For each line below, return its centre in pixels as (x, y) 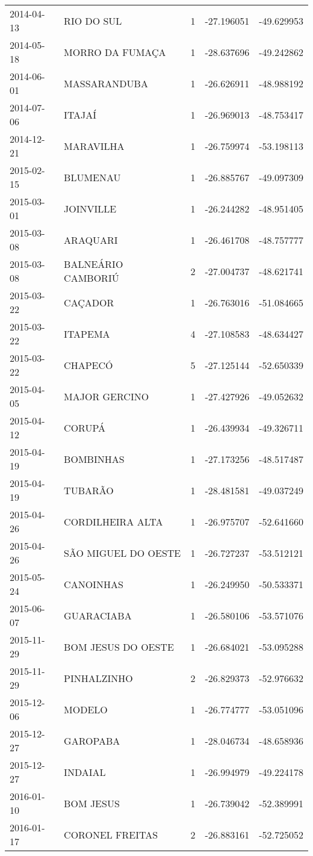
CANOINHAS (94, 584)
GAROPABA (92, 740)
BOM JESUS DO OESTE (119, 647)
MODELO (86, 709)
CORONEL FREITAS (111, 834)
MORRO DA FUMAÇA (115, 52)
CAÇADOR (89, 302)
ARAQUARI (91, 240)
